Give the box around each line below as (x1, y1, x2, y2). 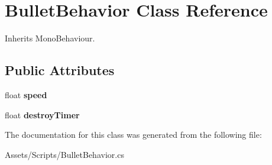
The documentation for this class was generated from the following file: (5, 128, 262, 141)
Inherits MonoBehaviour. (5, 32, 95, 44)
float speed (5, 88, 47, 101)
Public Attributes (5, 61, 115, 79)
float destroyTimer (5, 108, 80, 121)
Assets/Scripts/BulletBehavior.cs (5, 148, 124, 160)
